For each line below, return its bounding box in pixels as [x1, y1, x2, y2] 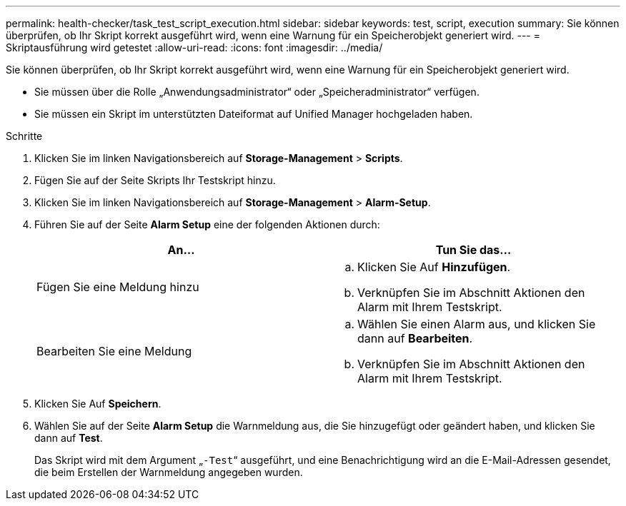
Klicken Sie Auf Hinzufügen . [357, 260, 511, 274]
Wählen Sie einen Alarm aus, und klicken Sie [357, 317, 596, 331]
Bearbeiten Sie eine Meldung [36, 344, 192, 358]
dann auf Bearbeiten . [357, 331, 473, 345]
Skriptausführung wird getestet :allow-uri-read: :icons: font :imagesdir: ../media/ [6, 41, 383, 54]
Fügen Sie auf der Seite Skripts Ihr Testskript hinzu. [34, 174, 276, 186]
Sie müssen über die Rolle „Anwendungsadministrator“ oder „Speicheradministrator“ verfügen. [34, 86, 480, 98]
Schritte [6, 130, 43, 142]
